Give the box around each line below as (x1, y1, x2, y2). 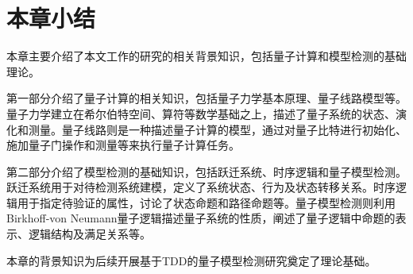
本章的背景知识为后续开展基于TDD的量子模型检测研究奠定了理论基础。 (6, 252, 376, 268)
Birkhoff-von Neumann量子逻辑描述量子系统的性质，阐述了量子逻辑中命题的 (6, 210, 396, 226)
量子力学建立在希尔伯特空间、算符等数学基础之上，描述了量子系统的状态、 (6, 105, 396, 122)
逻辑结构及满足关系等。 (28, 226, 151, 242)
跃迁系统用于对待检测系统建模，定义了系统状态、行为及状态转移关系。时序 (6, 179, 396, 195)
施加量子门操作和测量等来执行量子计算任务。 (6, 137, 240, 153)
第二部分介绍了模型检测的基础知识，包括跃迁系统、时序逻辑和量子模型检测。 (6, 163, 407, 179)
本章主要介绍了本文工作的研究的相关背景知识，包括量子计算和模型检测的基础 (6, 48, 407, 64)
